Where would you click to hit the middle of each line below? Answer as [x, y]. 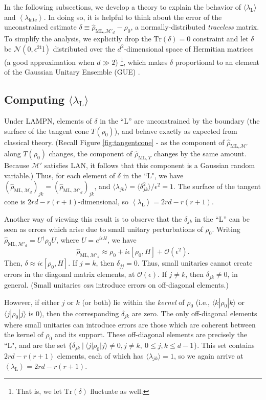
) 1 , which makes [141, 61]
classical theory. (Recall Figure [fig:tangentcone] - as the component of [114, 142]
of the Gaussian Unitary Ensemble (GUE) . [72, 72]
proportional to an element [217, 62]
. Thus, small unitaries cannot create [195, 263]
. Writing [226, 229]
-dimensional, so [103, 202]
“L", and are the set [35, 345]
